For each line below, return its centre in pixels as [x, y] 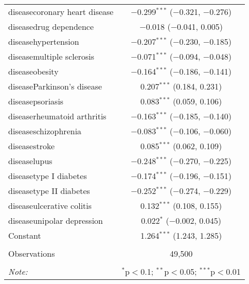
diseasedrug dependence [51, 26]
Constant [25, 235]
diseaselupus [30, 161]
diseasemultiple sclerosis [51, 56]
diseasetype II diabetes [49, 191]
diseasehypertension [44, 41]
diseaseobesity [33, 71]
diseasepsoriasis [36, 101]
